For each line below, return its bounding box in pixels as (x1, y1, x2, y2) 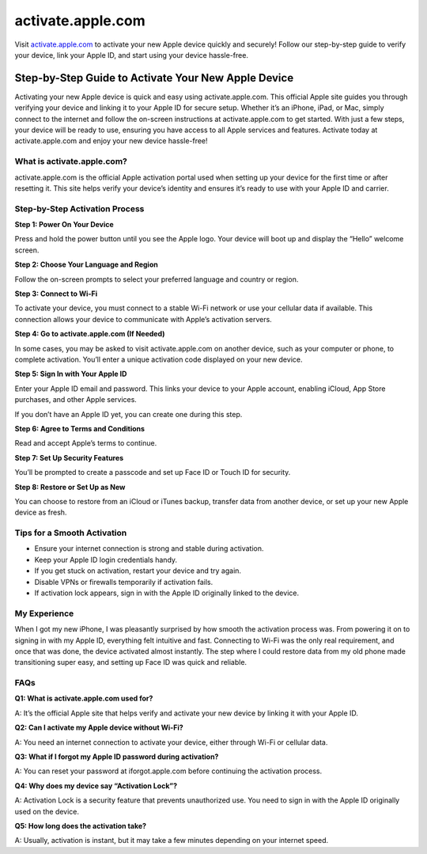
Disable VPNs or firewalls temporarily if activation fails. (34, 577, 213, 586)
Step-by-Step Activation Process (14, 203, 145, 214)
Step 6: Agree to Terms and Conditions (14, 423, 145, 433)
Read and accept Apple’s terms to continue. (14, 438, 157, 448)
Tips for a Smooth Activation (14, 527, 127, 538)
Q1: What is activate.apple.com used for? (14, 693, 153, 704)
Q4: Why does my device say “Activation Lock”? (14, 780, 178, 791)
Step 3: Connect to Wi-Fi (14, 289, 98, 298)
